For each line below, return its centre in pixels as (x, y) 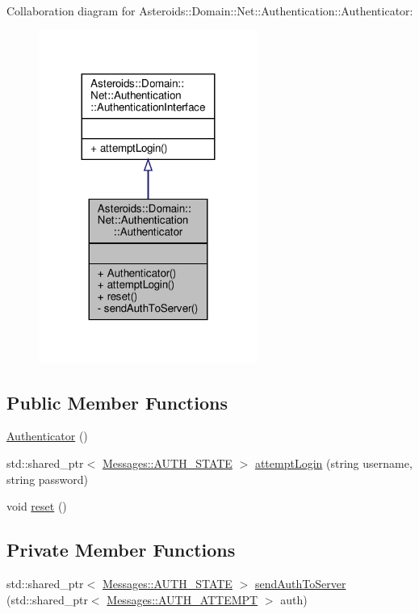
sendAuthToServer (300, 584)
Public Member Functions (117, 402)
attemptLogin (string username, (333, 463)
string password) (48, 479)
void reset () (37, 506)
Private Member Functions (121, 550)
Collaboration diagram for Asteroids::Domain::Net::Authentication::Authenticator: (210, 11)
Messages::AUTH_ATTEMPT (182, 599)
